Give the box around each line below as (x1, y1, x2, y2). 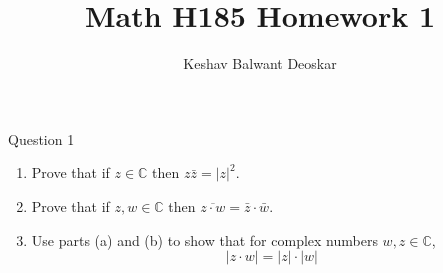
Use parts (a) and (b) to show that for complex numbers (31, 229, 378, 250)
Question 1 (8, 128, 75, 149)
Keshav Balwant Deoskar (183, 53, 337, 74)
